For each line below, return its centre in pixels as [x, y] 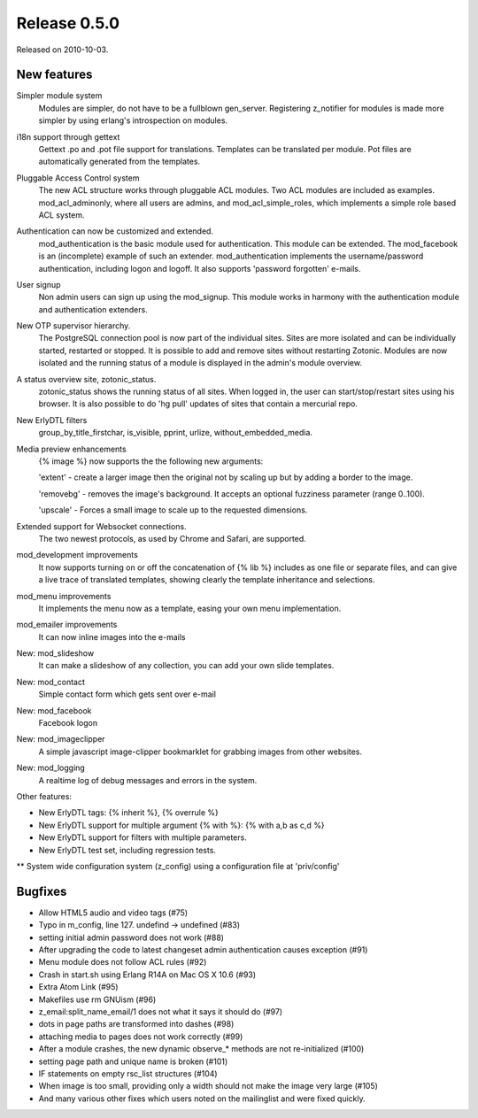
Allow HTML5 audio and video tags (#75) [113, 913]
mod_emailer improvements [67, 625]
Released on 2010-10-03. [62, 50]
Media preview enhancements [72, 449]
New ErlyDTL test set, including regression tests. [127, 850]
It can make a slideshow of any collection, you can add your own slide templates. [186, 666]
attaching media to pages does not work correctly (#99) [141, 1037]
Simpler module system [59, 96]
